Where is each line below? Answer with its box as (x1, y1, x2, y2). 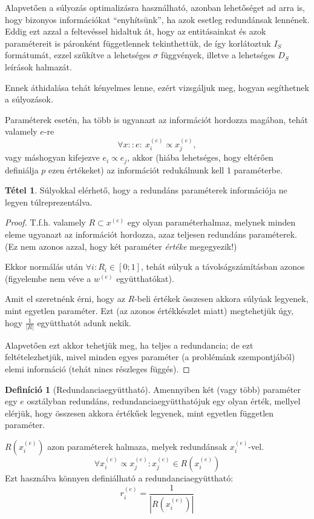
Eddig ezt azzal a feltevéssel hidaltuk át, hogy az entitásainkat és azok (5, 25, 266, 38)
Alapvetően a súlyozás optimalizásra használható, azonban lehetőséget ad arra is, (5, 1, 306, 13)
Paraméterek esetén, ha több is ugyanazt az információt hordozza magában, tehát (5, 113, 308, 126)
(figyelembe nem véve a (5, 272, 91, 284)
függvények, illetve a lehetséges (160, 49, 275, 61)
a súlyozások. (5, 93, 53, 105)
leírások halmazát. (5, 60, 72, 73)
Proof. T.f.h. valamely (5, 216, 86, 229)
